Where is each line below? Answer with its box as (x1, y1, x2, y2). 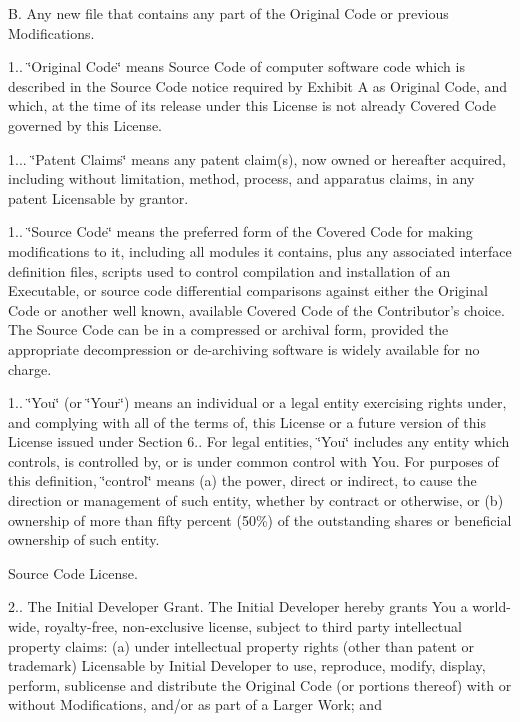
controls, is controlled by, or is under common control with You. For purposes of (8, 450, 499, 471)
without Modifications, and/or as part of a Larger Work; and (8, 694, 382, 715)
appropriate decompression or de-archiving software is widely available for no (8, 338, 480, 359)
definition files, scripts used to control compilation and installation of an (8, 260, 451, 281)
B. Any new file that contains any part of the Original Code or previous (8, 3, 449, 23)
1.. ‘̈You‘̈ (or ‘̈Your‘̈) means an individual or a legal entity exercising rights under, (8, 392, 507, 413)
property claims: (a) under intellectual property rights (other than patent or (8, 635, 475, 656)
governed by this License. (8, 114, 162, 135)
